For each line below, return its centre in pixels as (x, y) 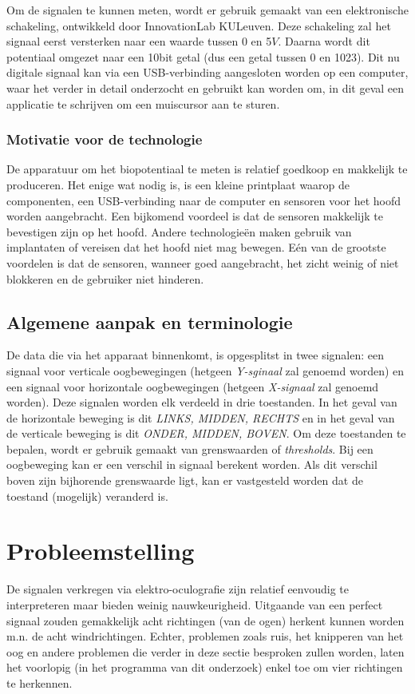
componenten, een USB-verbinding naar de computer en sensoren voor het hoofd (204, 200)
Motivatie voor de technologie (105, 139)
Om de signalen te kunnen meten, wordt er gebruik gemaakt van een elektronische (207, 10)
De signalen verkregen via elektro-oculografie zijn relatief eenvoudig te (178, 589)
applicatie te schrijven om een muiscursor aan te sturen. (143, 103)
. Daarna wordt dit (324, 41)
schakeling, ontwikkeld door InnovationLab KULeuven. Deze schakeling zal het (199, 25)
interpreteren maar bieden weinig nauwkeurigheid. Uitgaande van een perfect (195, 604)
